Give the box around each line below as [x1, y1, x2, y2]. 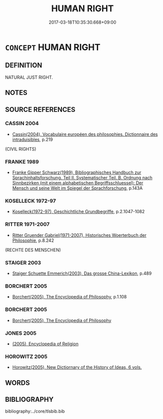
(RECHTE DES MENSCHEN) [5, 247, 61, 253]
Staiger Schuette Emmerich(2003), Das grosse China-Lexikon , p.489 [12, 270, 152, 276]
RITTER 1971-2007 [5, 221, 50, 228]
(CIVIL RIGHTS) [5, 146, 37, 152]
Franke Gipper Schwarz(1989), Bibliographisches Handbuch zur [12, 169, 141, 175]
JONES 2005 [5, 329, 37, 336]
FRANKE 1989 [5, 158, 39, 165]
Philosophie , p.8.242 [12, 237, 54, 243]
